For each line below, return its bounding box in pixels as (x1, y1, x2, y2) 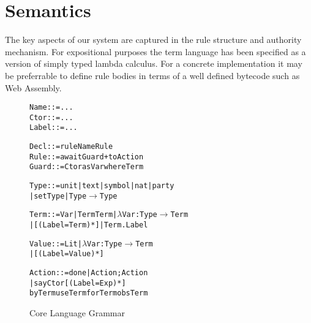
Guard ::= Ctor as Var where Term (29, 162, 144, 172)
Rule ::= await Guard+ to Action (29, 152, 144, 161)
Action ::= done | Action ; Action (29, 268, 148, 277)
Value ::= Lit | (29, 239, 82, 248)
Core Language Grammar (29, 306, 125, 319)
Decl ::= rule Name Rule (29, 142, 113, 151)
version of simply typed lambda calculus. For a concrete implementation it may (5, 57, 302, 70)
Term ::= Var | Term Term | (29, 210, 118, 219)
